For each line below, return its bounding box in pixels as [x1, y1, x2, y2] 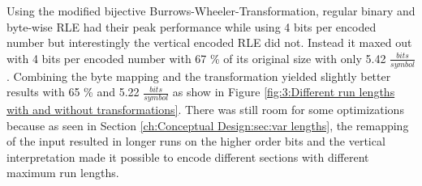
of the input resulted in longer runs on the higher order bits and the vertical [6, 133, 385, 150]
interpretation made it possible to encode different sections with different [6, 148, 369, 165]
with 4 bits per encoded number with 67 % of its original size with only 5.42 [6, 49, 386, 66]
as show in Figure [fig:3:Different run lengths [172, 83, 395, 100]
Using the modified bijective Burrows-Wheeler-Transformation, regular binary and [6, 2, 416, 19]
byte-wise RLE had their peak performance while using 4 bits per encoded [6, 18, 377, 35]
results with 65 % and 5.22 [6, 83, 140, 100]
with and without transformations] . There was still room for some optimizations [6, 101, 404, 118]
